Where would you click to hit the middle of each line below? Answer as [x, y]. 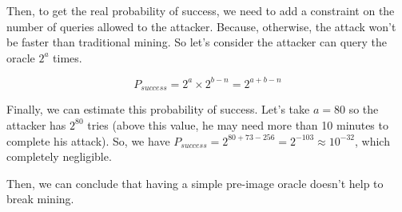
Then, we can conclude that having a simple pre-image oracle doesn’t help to [195, 183]
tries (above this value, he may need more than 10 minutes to [238, 124]
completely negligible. [59, 156]
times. [68, 57]
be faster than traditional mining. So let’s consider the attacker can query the [197, 42]
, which [372, 140]
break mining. [40, 199]
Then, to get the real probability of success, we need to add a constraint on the [201, 10]
